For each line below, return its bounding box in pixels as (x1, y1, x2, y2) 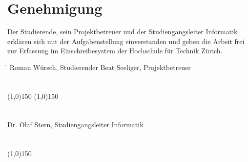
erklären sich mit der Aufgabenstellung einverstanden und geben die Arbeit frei (7, 36, 245, 46)
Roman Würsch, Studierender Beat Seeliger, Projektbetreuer (9, 62, 191, 72)
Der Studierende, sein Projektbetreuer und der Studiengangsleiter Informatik (7, 26, 238, 37)
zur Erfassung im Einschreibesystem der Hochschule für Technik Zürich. (7, 46, 223, 56)
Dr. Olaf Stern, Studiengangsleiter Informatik (7, 119, 144, 130)
